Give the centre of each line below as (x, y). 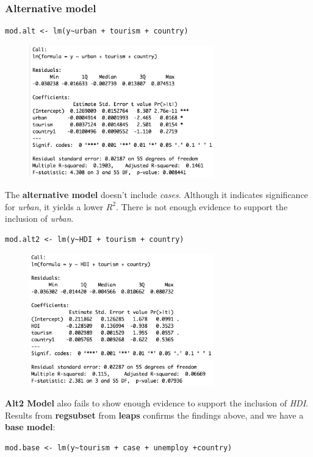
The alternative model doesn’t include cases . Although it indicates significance (156, 194)
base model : (30, 427)
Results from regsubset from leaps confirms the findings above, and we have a (154, 415)
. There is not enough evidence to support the (202, 206)
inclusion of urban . (39, 218)
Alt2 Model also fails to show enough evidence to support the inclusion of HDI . (156, 402)
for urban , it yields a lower (54, 206)
